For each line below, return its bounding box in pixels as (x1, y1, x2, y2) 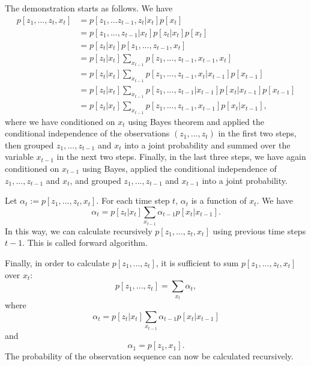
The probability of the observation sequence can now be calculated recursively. (5, 350, 294, 362)
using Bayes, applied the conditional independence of (82, 162, 277, 174)
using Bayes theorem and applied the (128, 115, 264, 127)
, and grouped (70, 174, 121, 186)
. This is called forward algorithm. (22, 236, 148, 249)
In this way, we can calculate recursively (5, 224, 152, 237)
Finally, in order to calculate (5, 256, 110, 269)
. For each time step (96, 194, 170, 207)
